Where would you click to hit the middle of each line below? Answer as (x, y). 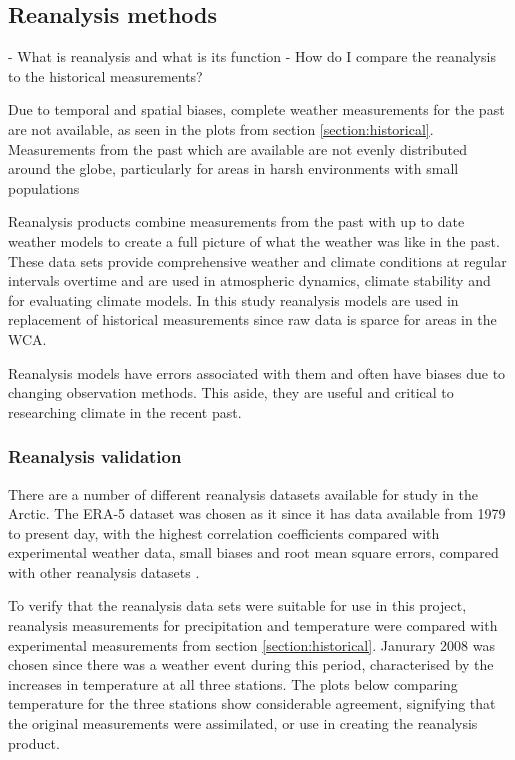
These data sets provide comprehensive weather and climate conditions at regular (257, 260)
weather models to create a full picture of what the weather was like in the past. (254, 240)
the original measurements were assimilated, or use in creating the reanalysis (243, 723)
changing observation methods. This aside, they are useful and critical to (231, 392)
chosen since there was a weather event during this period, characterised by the (251, 664)
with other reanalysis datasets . (104, 571)
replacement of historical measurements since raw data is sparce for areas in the (252, 319)
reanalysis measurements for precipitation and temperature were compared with (253, 625)
